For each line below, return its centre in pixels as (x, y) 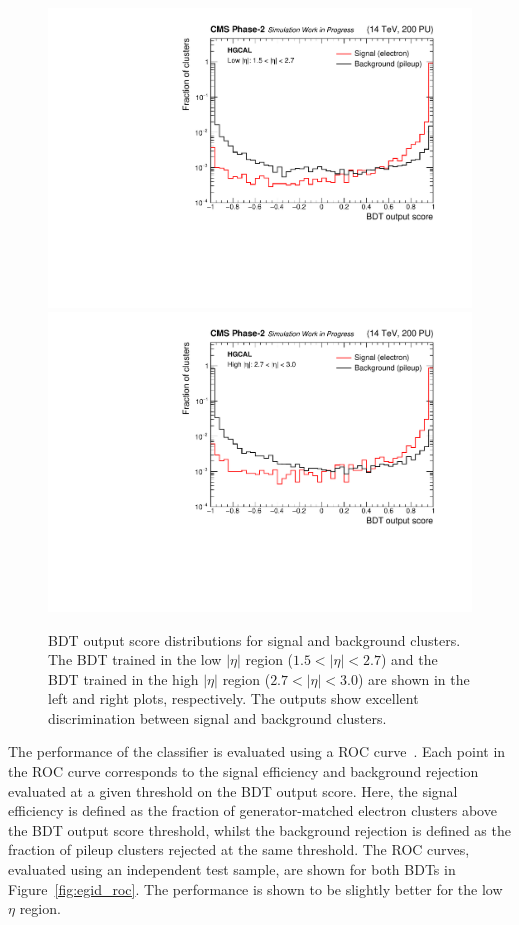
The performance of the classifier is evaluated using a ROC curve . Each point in (257, 751)
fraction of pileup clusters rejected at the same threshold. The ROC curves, (239, 849)
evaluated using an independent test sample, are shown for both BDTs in (232, 869)
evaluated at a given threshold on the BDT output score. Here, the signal (233, 790)
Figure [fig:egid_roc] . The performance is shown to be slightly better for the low (255, 888)
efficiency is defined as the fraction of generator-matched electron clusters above (252, 810)
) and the (409, 659)
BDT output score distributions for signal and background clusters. (254, 639)
